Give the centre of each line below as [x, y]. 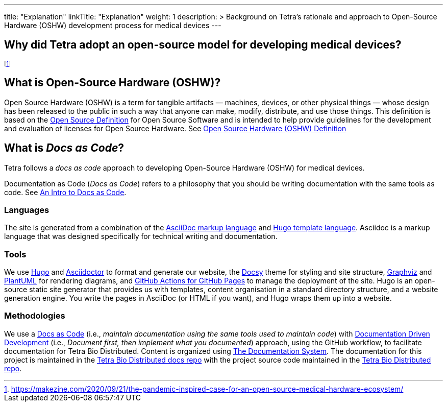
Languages [27, 210]
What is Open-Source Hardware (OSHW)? [113, 83]
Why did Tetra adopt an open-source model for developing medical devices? [203, 45]
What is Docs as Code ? [64, 148]
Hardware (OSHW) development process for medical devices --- [113, 25]
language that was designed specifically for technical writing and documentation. [141, 236]
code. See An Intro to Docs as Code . [65, 192]
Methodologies [35, 316]
